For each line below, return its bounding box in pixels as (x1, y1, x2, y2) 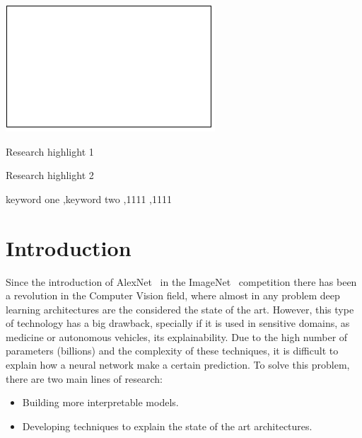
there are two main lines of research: (6, 371, 163, 386)
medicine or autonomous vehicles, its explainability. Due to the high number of (6, 329, 348, 344)
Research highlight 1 (6, 144, 94, 159)
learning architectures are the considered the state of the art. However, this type (6, 301, 354, 316)
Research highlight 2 (6, 168, 94, 183)
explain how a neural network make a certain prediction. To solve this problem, (6, 357, 350, 372)
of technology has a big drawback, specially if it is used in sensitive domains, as (6, 316, 350, 330)
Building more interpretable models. (22, 395, 179, 410)
